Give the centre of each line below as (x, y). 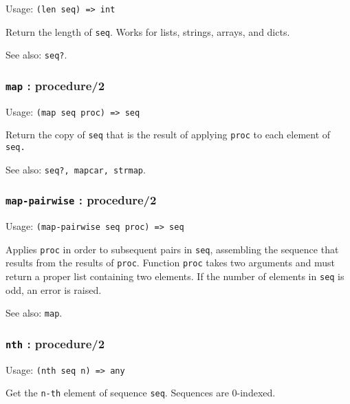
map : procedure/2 (55, 85)
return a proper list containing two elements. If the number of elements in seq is (175, 276)
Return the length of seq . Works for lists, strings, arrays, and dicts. (148, 31)
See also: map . (34, 313)
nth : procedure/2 (55, 343)
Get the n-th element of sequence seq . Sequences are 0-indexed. (141, 393)
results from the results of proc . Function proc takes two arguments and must (170, 263)
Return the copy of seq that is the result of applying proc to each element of (168, 135)
